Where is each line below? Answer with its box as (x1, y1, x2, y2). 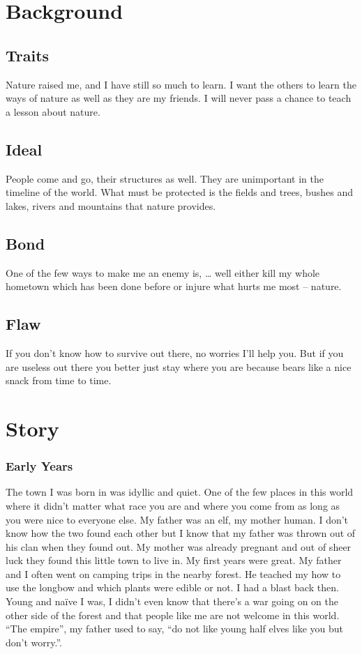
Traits (6, 44, 50, 66)
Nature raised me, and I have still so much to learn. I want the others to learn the (6, 77, 356, 91)
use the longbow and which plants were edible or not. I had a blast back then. (6, 580, 339, 595)
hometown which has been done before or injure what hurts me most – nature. (6, 279, 342, 294)
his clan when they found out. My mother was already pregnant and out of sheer (6, 539, 352, 554)
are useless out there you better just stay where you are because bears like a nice (6, 359, 352, 374)
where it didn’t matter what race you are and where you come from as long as (6, 498, 340, 512)
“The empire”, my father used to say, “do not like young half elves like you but (6, 621, 344, 636)
